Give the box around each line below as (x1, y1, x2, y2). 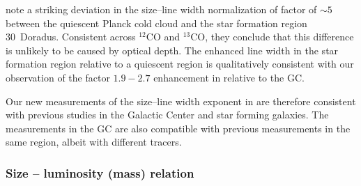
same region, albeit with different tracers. (6, 134, 182, 149)
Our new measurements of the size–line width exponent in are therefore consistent (6, 93, 356, 108)
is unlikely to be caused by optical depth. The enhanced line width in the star (6, 42, 339, 57)
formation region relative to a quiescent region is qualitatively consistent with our (6, 56, 354, 71)
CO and (146, 29, 180, 44)
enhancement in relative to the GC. (153, 70, 305, 84)
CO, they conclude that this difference (190, 29, 354, 44)
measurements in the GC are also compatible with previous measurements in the (6, 121, 351, 135)
